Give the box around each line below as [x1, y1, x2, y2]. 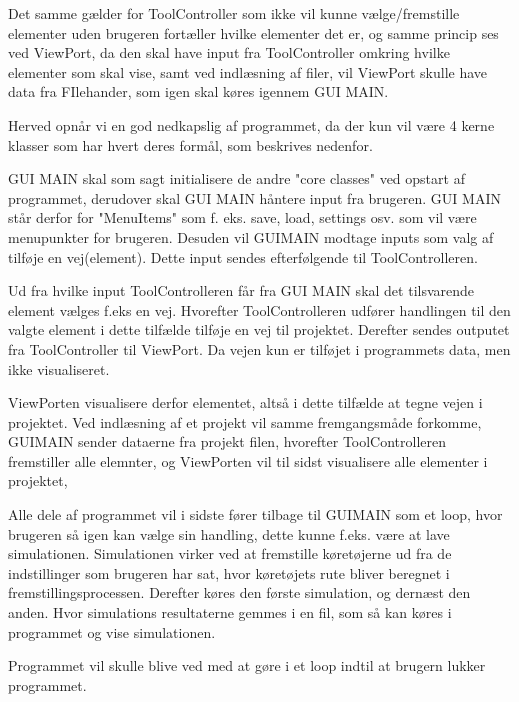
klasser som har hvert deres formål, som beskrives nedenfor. [8, 134, 373, 155]
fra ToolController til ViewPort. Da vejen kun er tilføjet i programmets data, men [8, 338, 511, 359]
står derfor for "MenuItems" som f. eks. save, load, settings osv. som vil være [8, 207, 477, 228]
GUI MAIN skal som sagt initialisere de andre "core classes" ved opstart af [8, 168, 465, 189]
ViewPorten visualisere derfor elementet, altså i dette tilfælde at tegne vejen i [8, 392, 483, 413]
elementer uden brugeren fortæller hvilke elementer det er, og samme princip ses [8, 22, 499, 43]
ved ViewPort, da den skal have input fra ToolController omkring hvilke [8, 42, 450, 63]
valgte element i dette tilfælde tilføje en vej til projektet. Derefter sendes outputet [8, 319, 510, 340]
